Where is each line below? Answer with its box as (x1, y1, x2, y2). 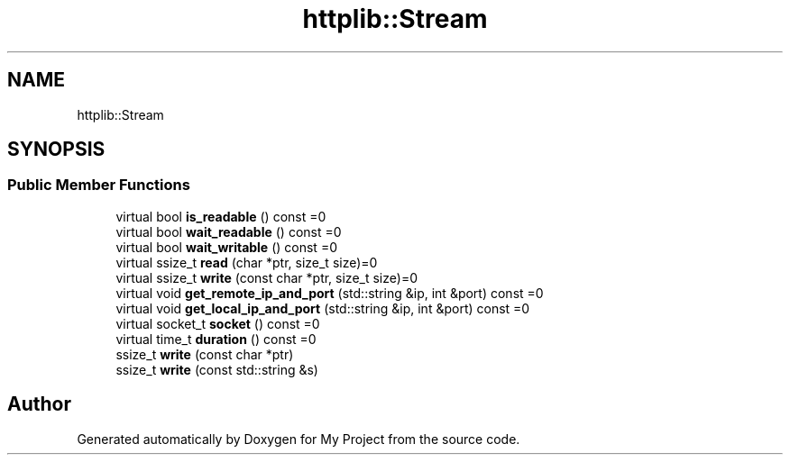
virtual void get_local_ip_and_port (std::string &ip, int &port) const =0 (115, 300, 530, 316)
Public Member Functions (7, 176, 190, 195)
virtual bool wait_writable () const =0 (115, 239, 337, 255)
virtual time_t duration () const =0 (115, 331, 317, 347)
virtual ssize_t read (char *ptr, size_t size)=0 (115, 254, 378, 270)
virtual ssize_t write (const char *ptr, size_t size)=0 (115, 269, 418, 285)
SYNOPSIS (7, 138, 106, 161)
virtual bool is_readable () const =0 (115, 208, 326, 224)
